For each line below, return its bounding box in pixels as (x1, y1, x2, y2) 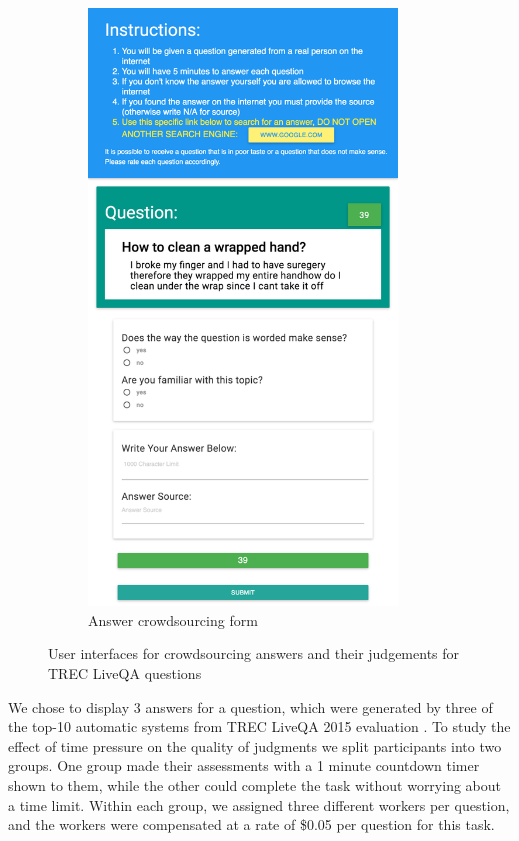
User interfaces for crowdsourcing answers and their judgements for (48, 643, 460, 664)
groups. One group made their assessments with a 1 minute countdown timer (8, 755, 480, 776)
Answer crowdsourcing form (88, 609, 258, 630)
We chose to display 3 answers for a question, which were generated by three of (8, 696, 493, 717)
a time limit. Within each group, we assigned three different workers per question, (8, 794, 510, 815)
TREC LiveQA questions (48, 662, 202, 683)
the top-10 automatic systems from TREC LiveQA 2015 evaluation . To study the (8, 716, 511, 737)
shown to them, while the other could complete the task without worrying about (8, 774, 501, 795)
